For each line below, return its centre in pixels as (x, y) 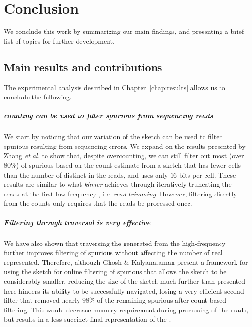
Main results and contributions (83, 67)
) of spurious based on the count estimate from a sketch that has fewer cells (129, 165)
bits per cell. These (207, 174)
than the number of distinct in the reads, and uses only (86, 174)
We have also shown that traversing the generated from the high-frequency (115, 243)
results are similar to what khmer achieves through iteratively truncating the (118, 184)
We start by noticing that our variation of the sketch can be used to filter (113, 137)
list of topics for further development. (59, 41)
